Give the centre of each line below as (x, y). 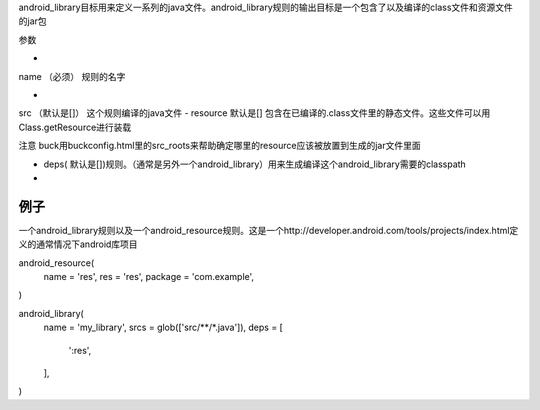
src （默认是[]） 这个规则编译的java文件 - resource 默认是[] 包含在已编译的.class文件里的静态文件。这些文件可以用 (254, 113)
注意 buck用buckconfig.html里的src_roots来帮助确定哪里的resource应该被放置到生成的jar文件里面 (219, 146)
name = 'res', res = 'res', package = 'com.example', (149, 276)
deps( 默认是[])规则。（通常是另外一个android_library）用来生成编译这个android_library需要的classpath (255, 164)
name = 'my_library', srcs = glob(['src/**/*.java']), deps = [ (163, 327)
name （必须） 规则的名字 (72, 76)
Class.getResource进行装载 (75, 127)
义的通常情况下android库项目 (78, 244)
